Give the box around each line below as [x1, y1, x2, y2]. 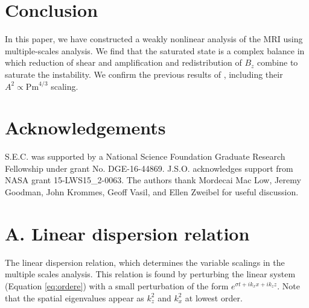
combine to [257, 56, 298, 69]
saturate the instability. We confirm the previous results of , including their [5, 68, 283, 80]
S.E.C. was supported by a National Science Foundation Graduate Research [5, 150, 285, 163]
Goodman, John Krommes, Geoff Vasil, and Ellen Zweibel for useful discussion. [5, 186, 299, 198]
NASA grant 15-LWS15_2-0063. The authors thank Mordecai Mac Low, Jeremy [5, 174, 301, 186]
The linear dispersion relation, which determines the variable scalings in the [5, 256, 285, 268]
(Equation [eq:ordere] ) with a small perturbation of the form [5, 279, 229, 292]
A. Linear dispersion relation [5, 221, 250, 245]
